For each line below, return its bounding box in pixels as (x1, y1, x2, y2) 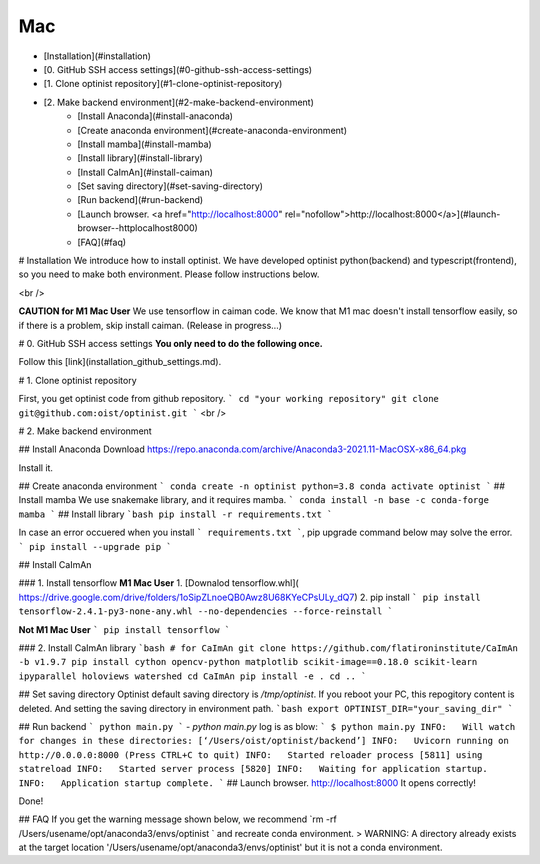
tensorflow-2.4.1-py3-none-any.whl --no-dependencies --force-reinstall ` (18, 606, 394, 617)
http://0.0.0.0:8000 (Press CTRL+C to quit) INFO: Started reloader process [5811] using (18, 749, 483, 760)
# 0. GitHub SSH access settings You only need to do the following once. (18, 337, 324, 349)
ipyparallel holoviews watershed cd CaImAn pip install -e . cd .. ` (18, 670, 367, 682)
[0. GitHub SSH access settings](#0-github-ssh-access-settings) (43, 63, 313, 75)
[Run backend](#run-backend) (77, 194, 204, 206)
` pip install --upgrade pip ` (18, 541, 172, 552)
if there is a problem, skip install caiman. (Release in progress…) (18, 319, 283, 331)
